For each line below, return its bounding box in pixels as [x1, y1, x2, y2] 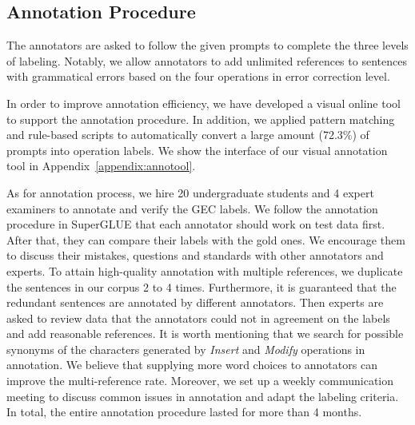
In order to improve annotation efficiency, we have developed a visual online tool [6, 94, 401, 111]
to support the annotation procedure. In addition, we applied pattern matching [6, 110, 395, 127]
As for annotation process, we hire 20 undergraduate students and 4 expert [6, 184, 374, 201]
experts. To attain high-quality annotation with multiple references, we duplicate [6, 262, 403, 279]
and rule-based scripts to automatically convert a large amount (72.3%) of [6, 126, 369, 143]
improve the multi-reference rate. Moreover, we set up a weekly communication [6, 372, 394, 389]
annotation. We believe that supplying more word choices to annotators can [6, 356, 377, 373]
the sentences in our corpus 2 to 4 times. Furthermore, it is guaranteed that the [6, 278, 397, 295]
